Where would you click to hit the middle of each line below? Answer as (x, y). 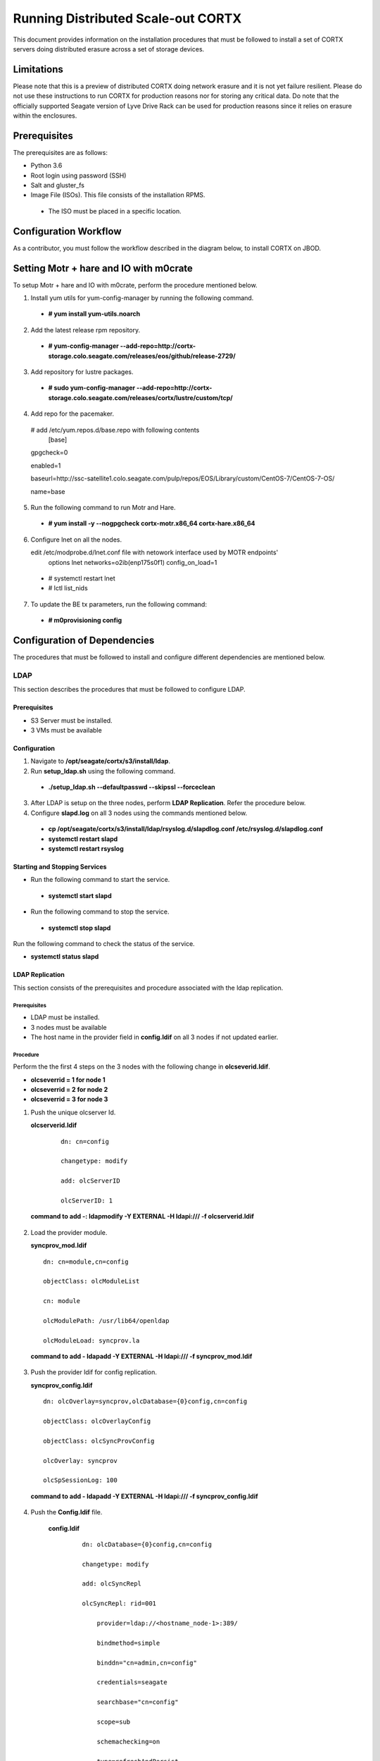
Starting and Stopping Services (60, 867)
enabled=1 (46, 466)
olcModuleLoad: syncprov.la (91, 1340)
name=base (48, 491)
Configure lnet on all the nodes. (76, 540)
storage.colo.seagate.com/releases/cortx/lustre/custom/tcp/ (140, 397)
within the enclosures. (45, 116)
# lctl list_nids (68, 588)
